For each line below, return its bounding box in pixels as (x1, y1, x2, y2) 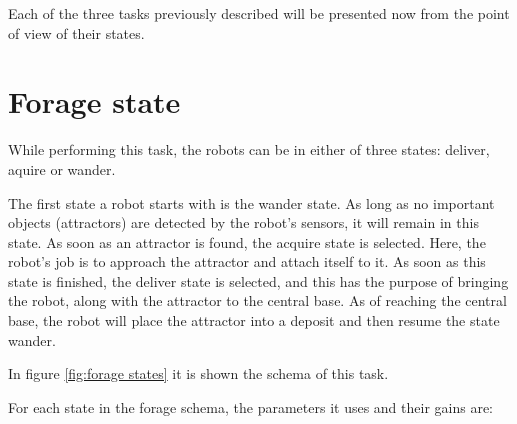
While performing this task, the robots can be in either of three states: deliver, (8, 139, 490, 160)
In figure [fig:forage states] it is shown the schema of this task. (8, 363, 389, 384)
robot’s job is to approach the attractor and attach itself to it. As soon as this (8, 251, 486, 272)
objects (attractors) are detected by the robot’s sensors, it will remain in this (8, 212, 479, 233)
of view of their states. (8, 22, 145, 43)
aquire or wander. (8, 158, 116, 179)
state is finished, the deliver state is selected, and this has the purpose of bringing (8, 270, 509, 291)
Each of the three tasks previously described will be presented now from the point (8, 3, 510, 23)
